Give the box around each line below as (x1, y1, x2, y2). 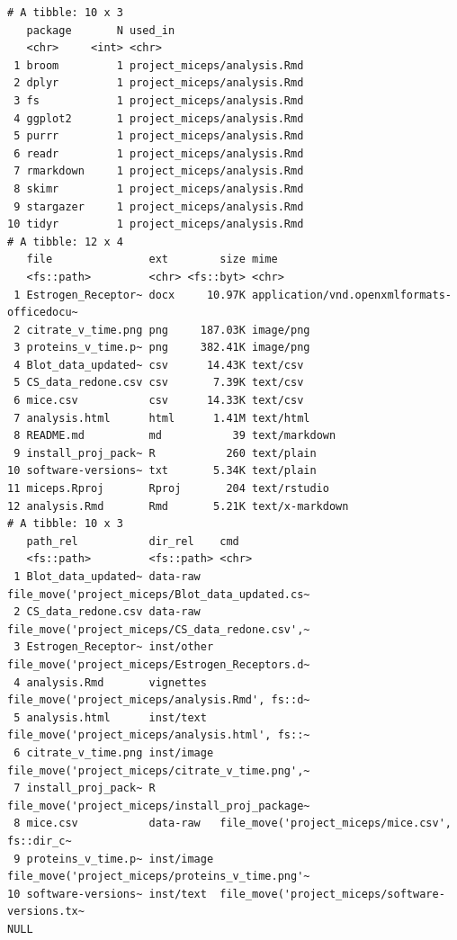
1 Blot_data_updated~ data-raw (13, 570, 201, 583)
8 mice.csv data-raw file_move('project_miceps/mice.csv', (13, 817, 452, 830)
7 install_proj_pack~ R (13, 782, 156, 795)
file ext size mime (26, 253, 278, 266)
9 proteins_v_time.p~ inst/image (13, 852, 214, 865)
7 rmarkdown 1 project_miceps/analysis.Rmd (13, 165, 304, 178)
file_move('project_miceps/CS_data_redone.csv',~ (7, 622, 310, 636)
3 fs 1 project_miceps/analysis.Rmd (13, 94, 304, 107)
